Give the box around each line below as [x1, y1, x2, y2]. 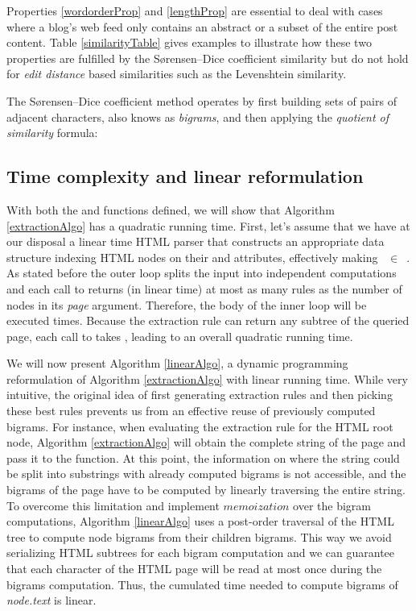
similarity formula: [6, 124, 98, 141]
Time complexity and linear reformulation [6, 164, 364, 189]
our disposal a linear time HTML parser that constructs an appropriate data [6, 233, 385, 250]
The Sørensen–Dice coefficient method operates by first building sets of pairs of [6, 92, 397, 109]
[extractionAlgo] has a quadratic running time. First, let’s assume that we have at [6, 217, 410, 234]
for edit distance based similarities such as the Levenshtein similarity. [6, 65, 347, 82]
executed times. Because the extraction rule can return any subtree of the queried [6, 312, 410, 329]
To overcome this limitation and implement [6, 497, 220, 513]
